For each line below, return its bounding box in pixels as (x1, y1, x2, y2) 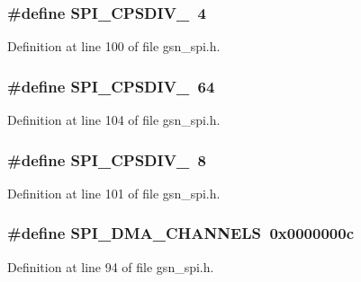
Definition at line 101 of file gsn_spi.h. (7, 183, 221, 202)
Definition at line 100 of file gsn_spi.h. (7, 37, 221, 56)
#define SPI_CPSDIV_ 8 (7, 148, 206, 171)
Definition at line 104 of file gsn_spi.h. (7, 110, 221, 129)
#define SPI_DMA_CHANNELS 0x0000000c (7, 222, 355, 244)
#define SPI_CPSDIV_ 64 (7, 75, 215, 97)
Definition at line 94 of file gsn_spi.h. (7, 257, 214, 276)
